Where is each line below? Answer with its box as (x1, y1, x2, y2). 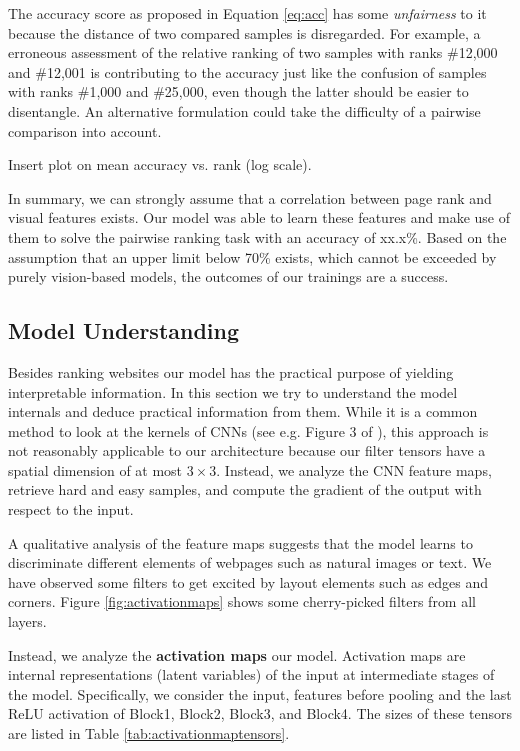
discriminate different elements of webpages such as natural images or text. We (8, 552, 492, 573)
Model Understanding (8, 315, 240, 346)
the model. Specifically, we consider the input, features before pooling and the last (8, 683, 512, 704)
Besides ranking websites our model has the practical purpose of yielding (8, 361, 454, 382)
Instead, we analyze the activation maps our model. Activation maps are (8, 644, 466, 665)
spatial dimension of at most (8, 459, 183, 480)
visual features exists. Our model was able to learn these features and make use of (8, 207, 510, 228)
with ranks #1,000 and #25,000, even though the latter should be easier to (8, 81, 469, 102)
